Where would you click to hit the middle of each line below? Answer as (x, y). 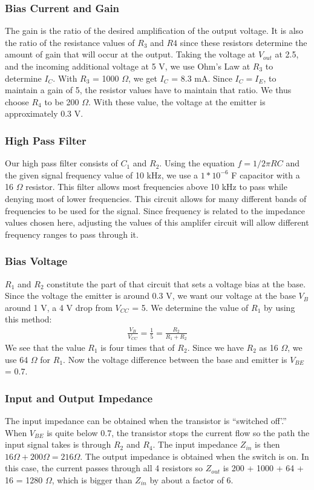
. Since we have (215, 347)
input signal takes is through (58, 444)
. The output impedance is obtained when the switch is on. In (195, 456)
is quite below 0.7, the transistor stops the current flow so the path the (178, 432)
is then (267, 444)
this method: (28, 319)
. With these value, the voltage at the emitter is (177, 101)
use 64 (17, 359)
